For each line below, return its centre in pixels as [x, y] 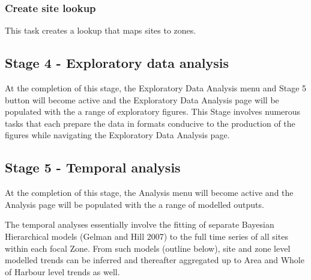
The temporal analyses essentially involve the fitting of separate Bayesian [140, 224]
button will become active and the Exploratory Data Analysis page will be [142, 99]
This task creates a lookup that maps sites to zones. [101, 30]
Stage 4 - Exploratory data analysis [117, 63]
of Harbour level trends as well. [62, 271]
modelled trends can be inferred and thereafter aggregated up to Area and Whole [155, 260]
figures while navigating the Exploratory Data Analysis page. [117, 135]
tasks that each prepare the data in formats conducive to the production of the [150, 123]
